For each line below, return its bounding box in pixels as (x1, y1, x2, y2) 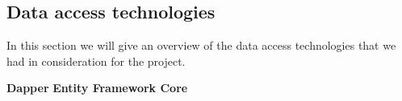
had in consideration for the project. (6, 52, 186, 69)
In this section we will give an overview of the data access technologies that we (6, 37, 396, 54)
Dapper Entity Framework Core (6, 79, 188, 96)
